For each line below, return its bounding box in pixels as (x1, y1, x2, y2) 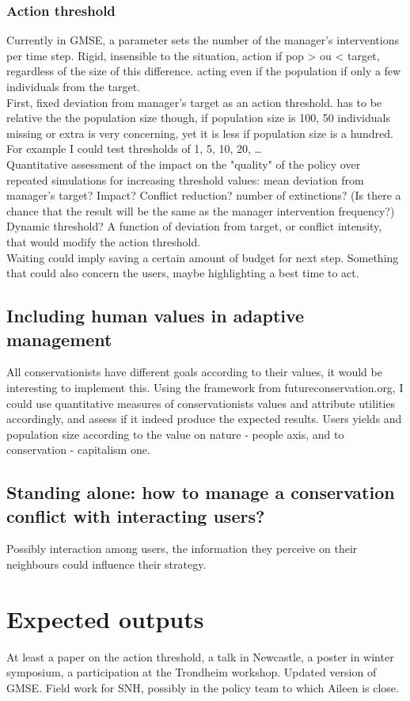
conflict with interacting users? (6, 503, 265, 528)
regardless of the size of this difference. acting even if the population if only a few (6, 63, 401, 79)
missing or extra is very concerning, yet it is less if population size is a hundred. (6, 124, 393, 141)
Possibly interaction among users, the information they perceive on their (6, 540, 358, 557)
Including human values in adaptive (6, 303, 305, 328)
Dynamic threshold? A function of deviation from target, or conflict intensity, (6, 218, 382, 234)
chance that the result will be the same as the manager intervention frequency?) (6, 202, 395, 219)
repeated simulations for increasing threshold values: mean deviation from (6, 171, 364, 188)
